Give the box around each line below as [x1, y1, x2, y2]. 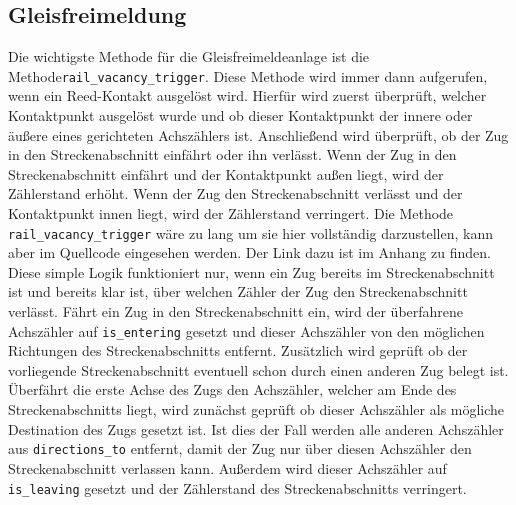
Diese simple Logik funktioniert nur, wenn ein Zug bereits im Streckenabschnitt [8, 261, 495, 282]
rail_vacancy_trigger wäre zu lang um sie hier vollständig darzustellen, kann [8, 222, 493, 243]
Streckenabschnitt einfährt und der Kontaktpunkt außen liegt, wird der [8, 163, 444, 184]
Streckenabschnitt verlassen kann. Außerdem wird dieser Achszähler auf [8, 457, 447, 478]
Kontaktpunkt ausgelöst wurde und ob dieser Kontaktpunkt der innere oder [8, 105, 473, 126]
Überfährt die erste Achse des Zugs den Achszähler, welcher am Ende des [8, 379, 457, 400]
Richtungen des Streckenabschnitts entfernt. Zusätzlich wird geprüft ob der [8, 340, 468, 361]
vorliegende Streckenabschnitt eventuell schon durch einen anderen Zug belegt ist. [8, 359, 509, 380]
